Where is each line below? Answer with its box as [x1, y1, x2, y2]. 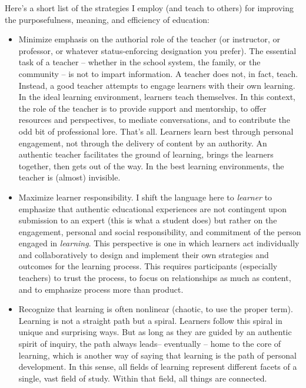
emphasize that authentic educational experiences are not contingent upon [18, 202, 287, 215]
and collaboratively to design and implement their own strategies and [18, 248, 269, 260]
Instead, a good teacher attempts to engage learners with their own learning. [18, 79, 295, 91]
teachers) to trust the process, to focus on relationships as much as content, [18, 272, 291, 284]
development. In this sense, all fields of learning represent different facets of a [18, 360, 297, 373]
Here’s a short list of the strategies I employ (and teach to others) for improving [5, 2, 294, 14]
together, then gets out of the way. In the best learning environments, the [18, 159, 284, 172]
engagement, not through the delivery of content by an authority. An [18, 136, 267, 149]
